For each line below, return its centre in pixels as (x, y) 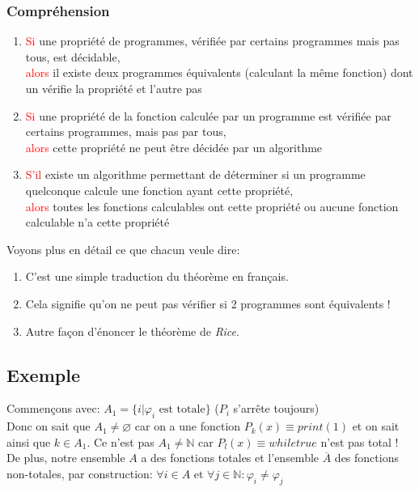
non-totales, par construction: (80, 473)
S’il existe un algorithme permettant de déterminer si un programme (195, 174)
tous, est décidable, (73, 56)
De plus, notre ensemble (66, 458)
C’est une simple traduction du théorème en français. (157, 276)
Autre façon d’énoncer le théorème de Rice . (132, 331)
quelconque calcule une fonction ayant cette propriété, (159, 190)
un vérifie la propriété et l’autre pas (114, 88)
